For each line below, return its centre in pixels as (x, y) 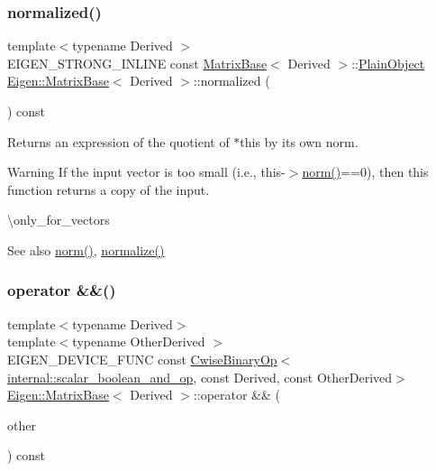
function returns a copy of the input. (109, 189)
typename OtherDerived (139, 342)
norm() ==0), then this (365, 172)
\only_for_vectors (59, 220)
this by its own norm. (299, 141)
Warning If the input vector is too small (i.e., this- (146, 172)
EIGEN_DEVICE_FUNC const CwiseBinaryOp (142, 359)
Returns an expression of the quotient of (118, 141)
